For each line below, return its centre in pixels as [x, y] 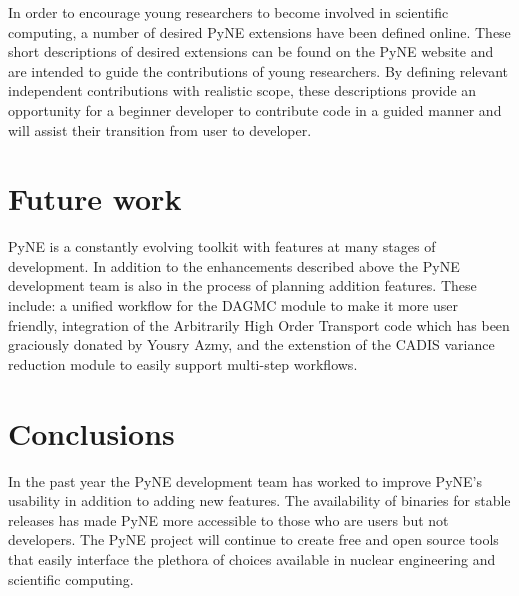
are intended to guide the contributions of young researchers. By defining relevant [258, 70]
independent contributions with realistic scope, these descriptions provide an [242, 90]
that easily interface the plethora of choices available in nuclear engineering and [252, 558]
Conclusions [91, 432]
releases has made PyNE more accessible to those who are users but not [228, 519]
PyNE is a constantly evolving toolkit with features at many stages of [222, 246]
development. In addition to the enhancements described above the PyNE [234, 265]
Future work [95, 198]
